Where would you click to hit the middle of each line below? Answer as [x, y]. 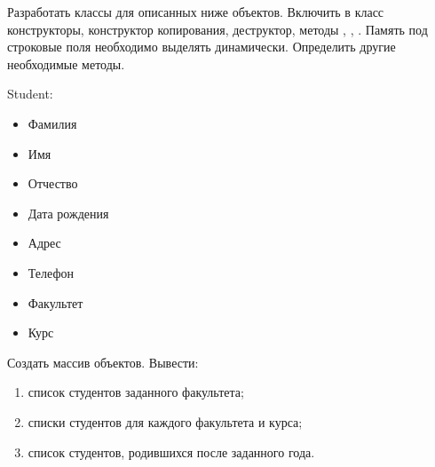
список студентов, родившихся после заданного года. [171, 451]
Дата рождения [68, 213]
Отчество [53, 183]
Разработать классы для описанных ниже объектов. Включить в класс [196, 12]
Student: [30, 94]
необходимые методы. [66, 63]
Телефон [51, 272]
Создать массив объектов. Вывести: [103, 362]
